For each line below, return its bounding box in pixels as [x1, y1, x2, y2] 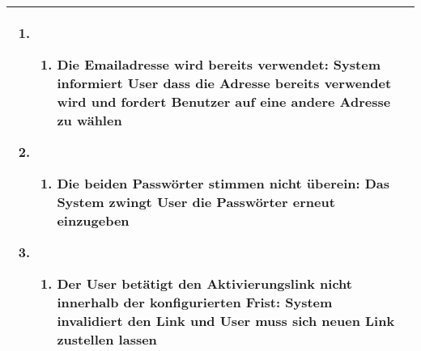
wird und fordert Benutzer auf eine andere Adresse [57, 92, 391, 111]
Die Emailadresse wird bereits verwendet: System [57, 55, 381, 74]
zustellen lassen [57, 330, 157, 349]
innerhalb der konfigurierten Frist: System [57, 293, 333, 311]
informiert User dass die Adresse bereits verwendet [57, 74, 392, 92]
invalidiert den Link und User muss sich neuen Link [57, 311, 395, 330]
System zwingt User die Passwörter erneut [57, 192, 335, 211]
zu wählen [57, 111, 122, 129]
